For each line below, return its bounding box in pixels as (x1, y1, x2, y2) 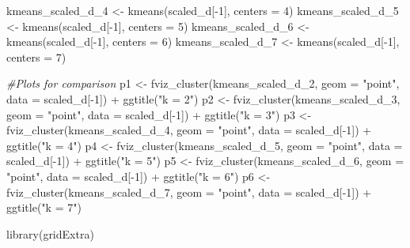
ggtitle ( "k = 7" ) (6, 199, 82, 216)
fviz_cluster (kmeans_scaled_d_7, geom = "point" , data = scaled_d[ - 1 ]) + (6, 183, 372, 200)
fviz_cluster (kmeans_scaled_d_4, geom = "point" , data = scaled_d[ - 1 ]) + (6, 122, 372, 138)
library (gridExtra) (6, 225, 94, 242)
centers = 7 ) (6, 48, 66, 65)
